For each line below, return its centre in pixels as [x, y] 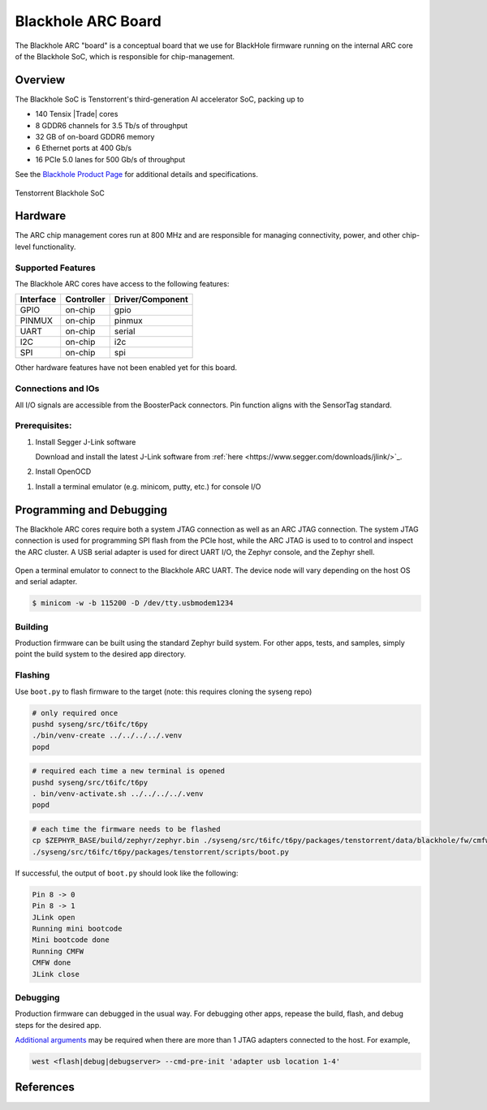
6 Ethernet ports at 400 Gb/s [84, 148]
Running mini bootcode [77, 928]
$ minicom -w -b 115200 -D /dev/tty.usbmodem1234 [133, 603]
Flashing [32, 675]
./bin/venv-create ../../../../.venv [107, 736]
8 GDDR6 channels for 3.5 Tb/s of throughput [112, 125]
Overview [40, 80]
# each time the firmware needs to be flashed [126, 829]
